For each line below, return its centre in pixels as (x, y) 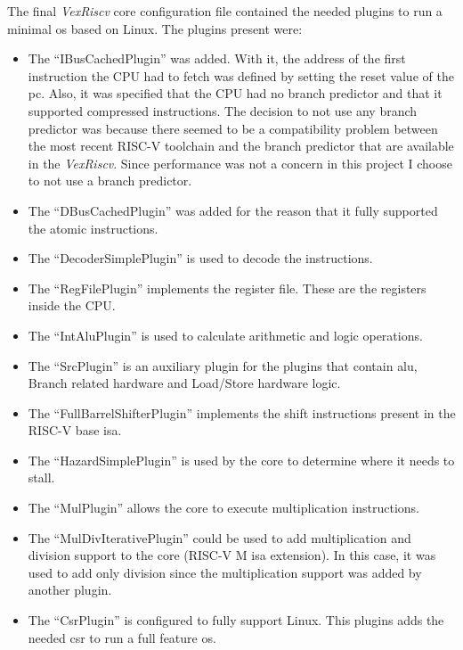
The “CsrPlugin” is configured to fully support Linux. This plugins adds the (236, 620)
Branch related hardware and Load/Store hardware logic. (184, 383)
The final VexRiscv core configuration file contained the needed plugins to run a (225, 11)
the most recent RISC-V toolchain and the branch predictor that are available (241, 146)
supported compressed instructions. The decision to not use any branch (223, 110)
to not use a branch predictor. (110, 181)
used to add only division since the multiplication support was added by (225, 572)
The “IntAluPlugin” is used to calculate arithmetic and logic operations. (225, 335)
